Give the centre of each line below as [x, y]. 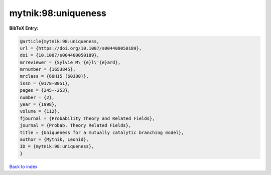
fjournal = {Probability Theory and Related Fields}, [87, 118]
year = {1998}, [38, 105]
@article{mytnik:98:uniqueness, [60, 41]
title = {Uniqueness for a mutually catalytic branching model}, [102, 132]
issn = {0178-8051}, [45, 83]
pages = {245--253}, [45, 91]
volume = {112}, [40, 111]
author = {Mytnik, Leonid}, [54, 140]
